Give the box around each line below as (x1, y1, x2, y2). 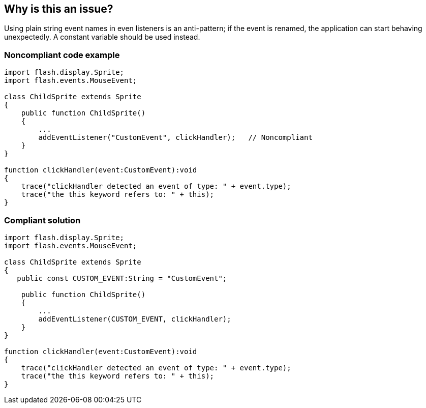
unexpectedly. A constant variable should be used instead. (4, 33, 200, 42)
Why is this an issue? (4, 3, 113, 15)
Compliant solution (4, 215, 81, 225)
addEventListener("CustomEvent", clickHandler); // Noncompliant (38, 133, 313, 142)
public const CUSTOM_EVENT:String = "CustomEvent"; (17, 274, 227, 282)
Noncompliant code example (4, 49, 120, 60)
